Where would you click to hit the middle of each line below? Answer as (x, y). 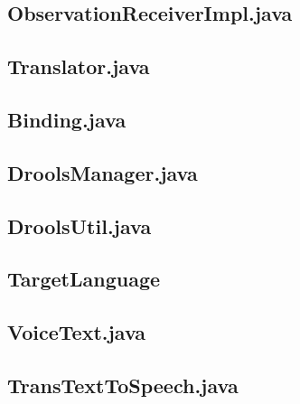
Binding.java (67, 119)
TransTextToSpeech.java (123, 385)
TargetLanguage (84, 279)
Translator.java (79, 66)
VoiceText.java (77, 332)
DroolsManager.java (103, 172)
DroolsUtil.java (80, 225)
